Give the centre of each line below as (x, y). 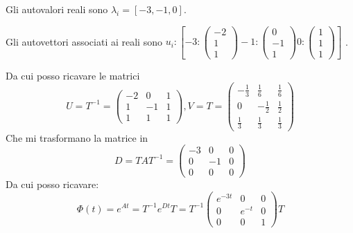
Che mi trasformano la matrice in (77, 137)
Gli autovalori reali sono (57, 9)
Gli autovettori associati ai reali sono (84, 41)
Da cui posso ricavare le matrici (73, 75)
